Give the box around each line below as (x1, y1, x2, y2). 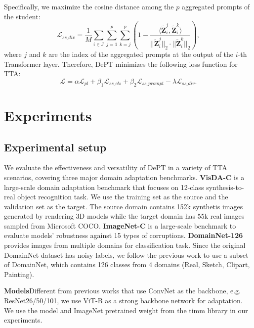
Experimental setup (4, 139, 107, 154)
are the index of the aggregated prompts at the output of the (48, 49, 234, 59)
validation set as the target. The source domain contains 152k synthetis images (4, 201, 243, 211)
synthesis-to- (206, 182, 244, 192)
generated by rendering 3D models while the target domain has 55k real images (4, 211, 245, 221)
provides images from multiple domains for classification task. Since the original (4, 240, 246, 250)
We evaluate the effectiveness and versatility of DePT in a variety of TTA (4, 162, 227, 173)
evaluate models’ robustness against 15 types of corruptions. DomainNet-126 (4, 230, 243, 240)
